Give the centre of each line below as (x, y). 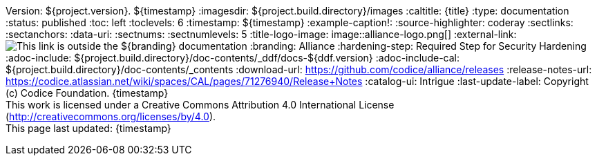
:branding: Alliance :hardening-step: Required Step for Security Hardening (418, 46)
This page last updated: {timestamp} (88, 128)
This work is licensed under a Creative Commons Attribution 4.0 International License (200, 105)
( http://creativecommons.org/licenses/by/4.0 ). (111, 116)
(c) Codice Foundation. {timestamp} (87, 93)
